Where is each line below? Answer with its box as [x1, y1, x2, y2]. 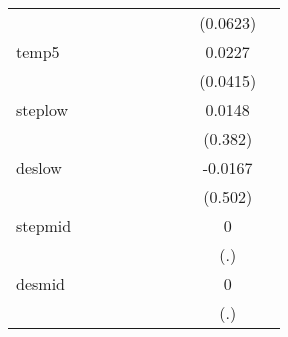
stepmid [16, 214, 72, 237]
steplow [16, 98, 69, 121]
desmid [16, 272, 65, 295]
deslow [16, 156, 62, 179]
